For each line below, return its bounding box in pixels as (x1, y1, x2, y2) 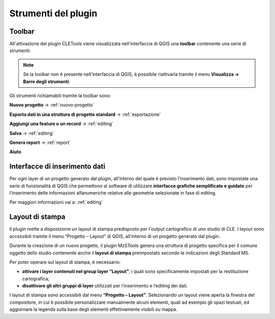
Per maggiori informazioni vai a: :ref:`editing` (9, 199, 103, 205)
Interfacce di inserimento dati (9, 162, 105, 171)
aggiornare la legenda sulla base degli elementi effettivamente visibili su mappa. (9, 306, 178, 312)
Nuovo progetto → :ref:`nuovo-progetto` (9, 102, 95, 108)
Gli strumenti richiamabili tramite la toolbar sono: (9, 92, 112, 99)
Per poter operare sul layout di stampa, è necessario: (9, 259, 121, 265)
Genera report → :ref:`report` (9, 139, 71, 145)
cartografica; (22, 276, 49, 282)
